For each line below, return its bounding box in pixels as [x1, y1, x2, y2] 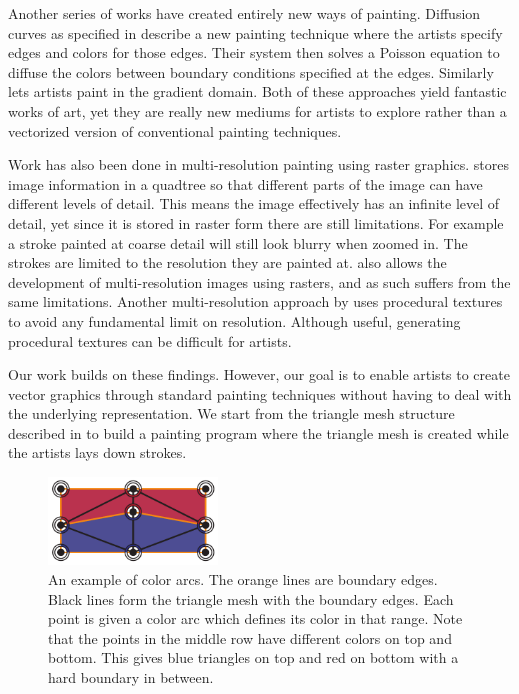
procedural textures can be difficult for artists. [8, 330, 292, 351]
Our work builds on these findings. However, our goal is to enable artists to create [8, 364, 510, 385]
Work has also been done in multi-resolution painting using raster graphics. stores [8, 154, 509, 175]
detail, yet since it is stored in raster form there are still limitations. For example [8, 212, 504, 233]
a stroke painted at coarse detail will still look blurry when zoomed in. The [8, 232, 468, 253]
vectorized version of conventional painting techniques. [8, 120, 342, 141]
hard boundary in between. [48, 666, 214, 687]
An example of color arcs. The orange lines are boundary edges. [48, 568, 438, 589]
